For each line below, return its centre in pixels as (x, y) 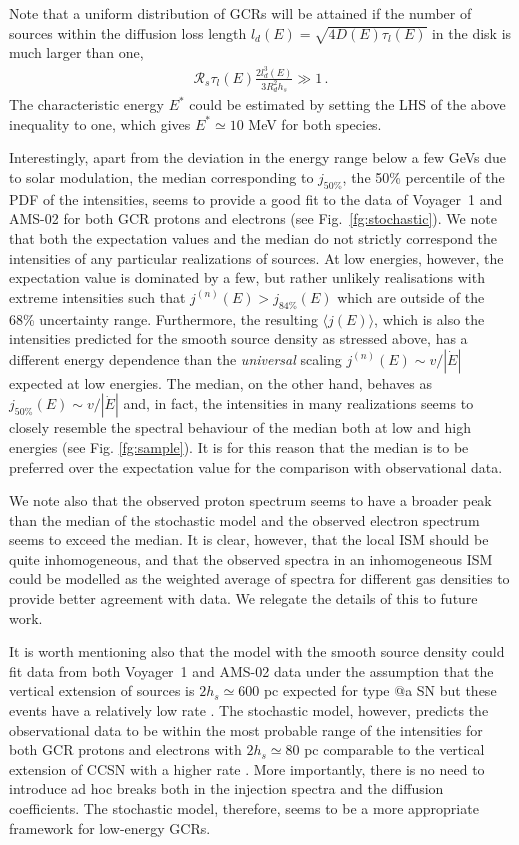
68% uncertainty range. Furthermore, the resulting (163, 318)
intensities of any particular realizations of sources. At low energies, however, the (256, 257)
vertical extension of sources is (102, 690)
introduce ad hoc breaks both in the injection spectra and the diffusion (226, 788)
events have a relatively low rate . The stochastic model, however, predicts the (249, 710)
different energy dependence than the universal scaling (175, 358)
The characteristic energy (86, 104)
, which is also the (429, 318)
